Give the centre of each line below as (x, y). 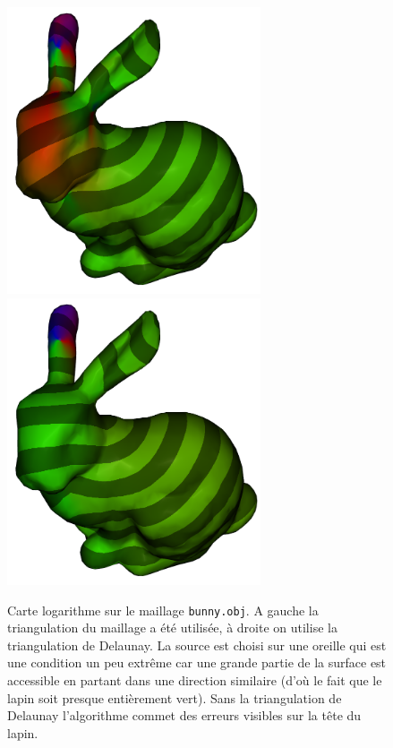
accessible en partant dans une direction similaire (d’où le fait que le (195, 680)
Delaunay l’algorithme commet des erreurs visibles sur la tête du (184, 715)
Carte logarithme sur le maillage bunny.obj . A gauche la (163, 610)
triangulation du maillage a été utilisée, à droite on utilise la (172, 628)
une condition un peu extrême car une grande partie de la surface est (197, 662)
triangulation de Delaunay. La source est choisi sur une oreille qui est (197, 645)
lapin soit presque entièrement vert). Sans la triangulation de (175, 697)
